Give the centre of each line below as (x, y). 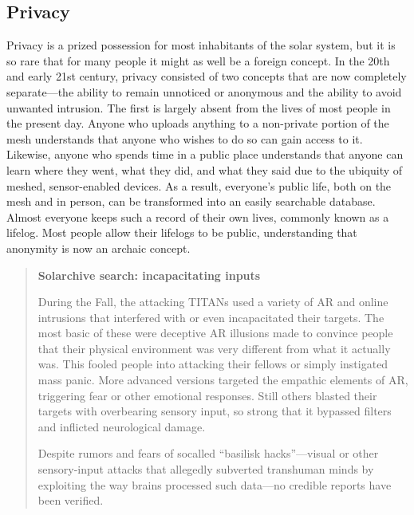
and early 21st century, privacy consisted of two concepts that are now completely (207, 76)
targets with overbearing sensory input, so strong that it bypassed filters (215, 411)
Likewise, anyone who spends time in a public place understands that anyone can (205, 154)
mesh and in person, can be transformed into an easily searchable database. (191, 201)
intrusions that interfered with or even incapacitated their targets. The (211, 317)
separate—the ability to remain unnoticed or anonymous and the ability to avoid (204, 91)
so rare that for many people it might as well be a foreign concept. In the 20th (198, 60)
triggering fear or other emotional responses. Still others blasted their (207, 395)
